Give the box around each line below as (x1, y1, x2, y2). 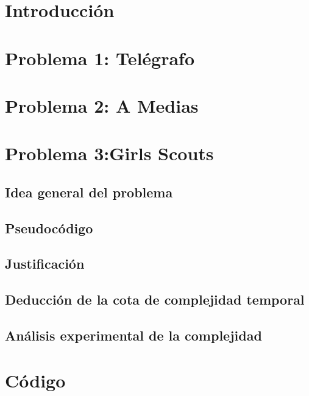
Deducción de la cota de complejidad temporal (5, 290, 305, 309)
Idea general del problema (5, 182, 173, 201)
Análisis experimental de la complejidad (5, 326, 262, 345)
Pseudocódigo (5, 218, 93, 237)
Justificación (5, 254, 85, 273)
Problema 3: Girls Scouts (5, 141, 214, 166)
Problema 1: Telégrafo (5, 45, 195, 70)
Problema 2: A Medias (5, 93, 199, 118)
